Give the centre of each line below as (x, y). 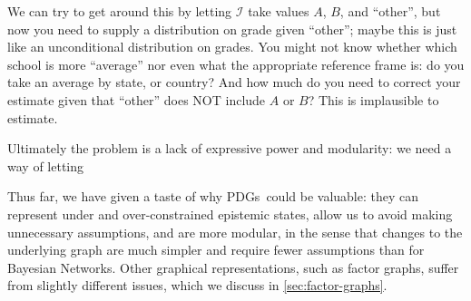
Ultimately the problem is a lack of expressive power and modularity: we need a (230, 148)
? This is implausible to (373, 99)
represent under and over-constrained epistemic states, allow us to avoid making (230, 214)
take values (279, 11)
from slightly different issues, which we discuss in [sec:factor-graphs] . (197, 285)
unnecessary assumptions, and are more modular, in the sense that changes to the (235, 232)
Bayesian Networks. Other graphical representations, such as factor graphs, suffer (233, 267)
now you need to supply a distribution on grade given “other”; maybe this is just (232, 29)
